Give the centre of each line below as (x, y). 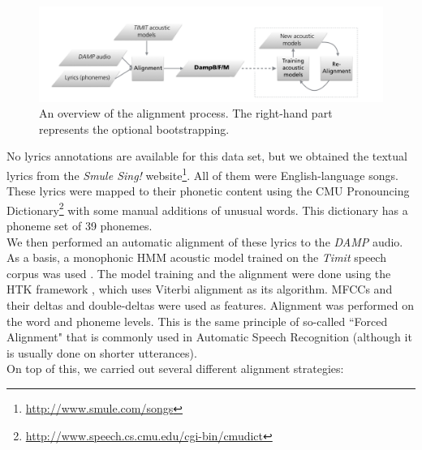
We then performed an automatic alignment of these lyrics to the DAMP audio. (205, 241)
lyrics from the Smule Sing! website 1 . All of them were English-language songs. (202, 174)
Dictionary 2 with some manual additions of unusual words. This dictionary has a (207, 208)
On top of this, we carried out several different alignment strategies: (175, 369)
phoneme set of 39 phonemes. (80, 226)
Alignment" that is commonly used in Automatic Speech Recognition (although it (209, 337)
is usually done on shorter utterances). (102, 352)
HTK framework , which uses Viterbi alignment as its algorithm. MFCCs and (200, 289)
